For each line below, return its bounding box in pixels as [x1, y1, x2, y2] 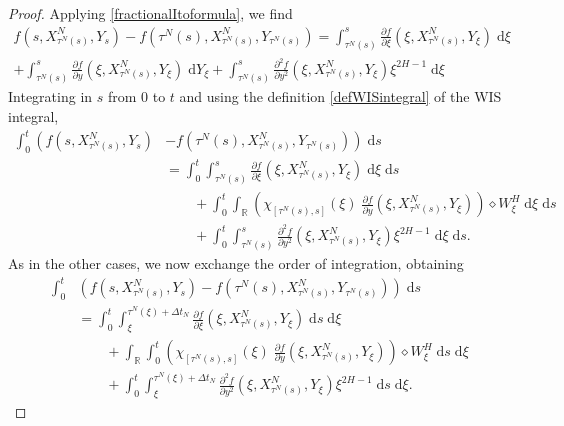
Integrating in [8, 86, 93, 107]
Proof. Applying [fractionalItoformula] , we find [8, 3, 293, 23]
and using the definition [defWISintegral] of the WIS [179, 86, 502, 107]
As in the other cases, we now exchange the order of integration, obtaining [8, 253, 464, 274]
